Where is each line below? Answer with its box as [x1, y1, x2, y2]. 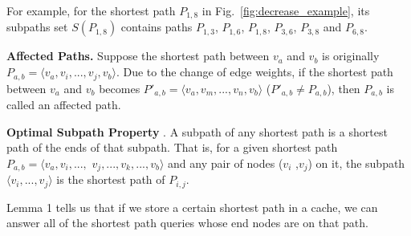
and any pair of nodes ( [168, 154, 283, 171]
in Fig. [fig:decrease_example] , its [201, 2, 370, 18]
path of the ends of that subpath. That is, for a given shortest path [6, 139, 338, 156]
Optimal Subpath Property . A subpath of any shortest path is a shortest [6, 123, 388, 140]
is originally [322, 47, 380, 64]
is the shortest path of [56, 171, 165, 188]
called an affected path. [6, 96, 121, 112]
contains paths [120, 18, 193, 35]
